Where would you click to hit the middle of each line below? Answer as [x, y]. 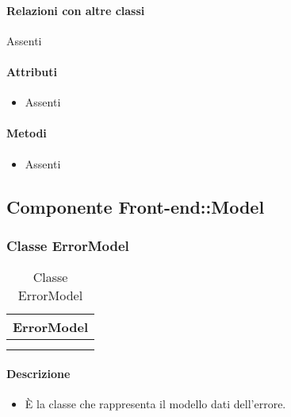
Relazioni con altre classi [76, 10]
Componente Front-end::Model [136, 206]
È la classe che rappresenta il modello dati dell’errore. [155, 403]
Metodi [27, 133]
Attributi [32, 71]
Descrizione [38, 373]
